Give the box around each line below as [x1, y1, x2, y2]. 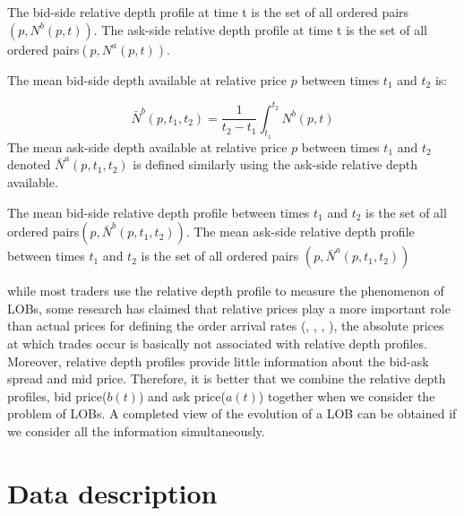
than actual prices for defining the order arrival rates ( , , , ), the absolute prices [7, 316, 444, 335]
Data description [7, 474, 218, 511]
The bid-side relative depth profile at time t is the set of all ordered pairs [7, 3, 409, 21]
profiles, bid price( [7, 386, 107, 405]
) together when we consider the [258, 386, 435, 405]
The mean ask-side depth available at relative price [7, 137, 288, 156]
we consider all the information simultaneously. [7, 422, 265, 441]
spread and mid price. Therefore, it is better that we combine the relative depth [7, 369, 446, 388]
